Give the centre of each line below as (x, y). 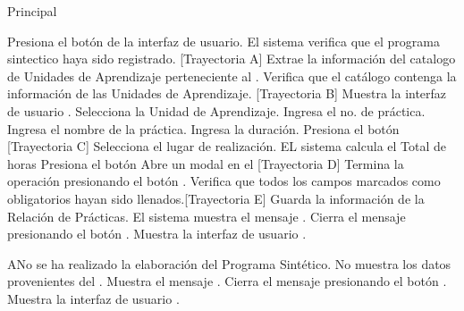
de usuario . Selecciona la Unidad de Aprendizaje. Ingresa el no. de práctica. (216, 110)
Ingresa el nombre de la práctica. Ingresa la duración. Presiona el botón (203, 128)
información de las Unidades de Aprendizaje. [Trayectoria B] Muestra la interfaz (227, 93)
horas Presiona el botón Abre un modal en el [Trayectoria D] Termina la (206, 163)
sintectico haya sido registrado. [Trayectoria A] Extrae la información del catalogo (232, 59)
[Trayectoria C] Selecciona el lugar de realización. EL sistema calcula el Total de (227, 146)
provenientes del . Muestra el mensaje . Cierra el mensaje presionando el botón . (227, 281)
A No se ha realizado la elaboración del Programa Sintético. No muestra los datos (229, 263)
